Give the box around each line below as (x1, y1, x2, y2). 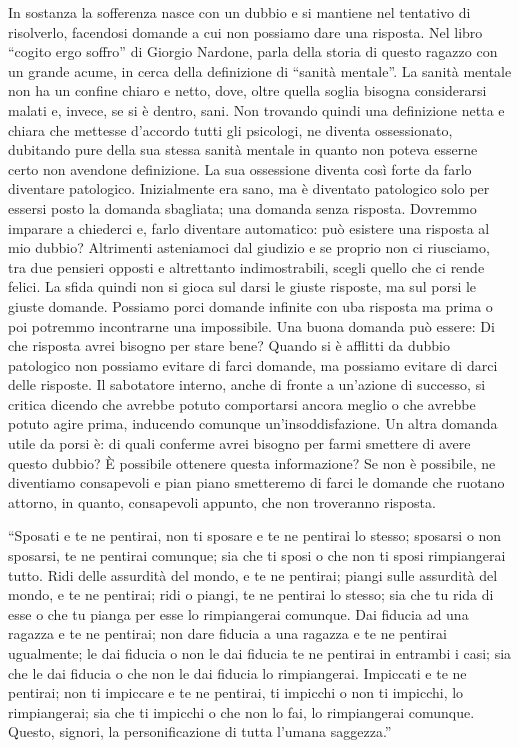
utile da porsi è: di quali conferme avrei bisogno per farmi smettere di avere (8, 433, 471, 454)
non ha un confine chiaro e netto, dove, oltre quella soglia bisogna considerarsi (8, 80, 487, 101)
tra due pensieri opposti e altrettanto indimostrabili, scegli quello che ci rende (8, 256, 485, 277)
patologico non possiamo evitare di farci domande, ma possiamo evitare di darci (8, 354, 498, 375)
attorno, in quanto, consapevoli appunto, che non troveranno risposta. (8, 491, 436, 512)
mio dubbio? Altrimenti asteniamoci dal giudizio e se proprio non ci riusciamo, (8, 237, 490, 258)
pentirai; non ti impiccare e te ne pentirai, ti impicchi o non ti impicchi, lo (8, 682, 464, 703)
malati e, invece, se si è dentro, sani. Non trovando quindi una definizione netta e (8, 99, 505, 120)
